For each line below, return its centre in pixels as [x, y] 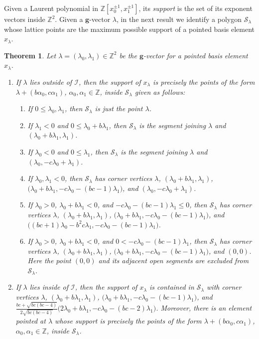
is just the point [119, 108]
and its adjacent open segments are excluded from [174, 260]
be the [128, 55]
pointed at [31, 321]
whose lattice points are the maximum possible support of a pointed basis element [129, 29]
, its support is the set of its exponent [195, 8]
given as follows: [160, 91]
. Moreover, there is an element [204, 308]
